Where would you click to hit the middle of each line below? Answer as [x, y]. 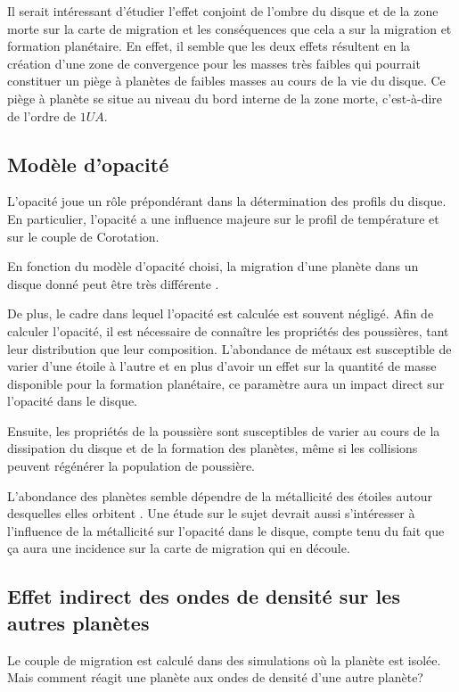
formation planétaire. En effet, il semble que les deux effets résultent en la [209, 46]
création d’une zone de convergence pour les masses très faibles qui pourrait [214, 63]
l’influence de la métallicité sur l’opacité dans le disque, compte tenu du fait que [226, 530]
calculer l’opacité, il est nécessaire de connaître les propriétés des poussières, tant [228, 330]
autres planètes [78, 622]
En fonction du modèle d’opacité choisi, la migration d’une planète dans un [213, 266]
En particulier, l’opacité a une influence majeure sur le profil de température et [223, 218]
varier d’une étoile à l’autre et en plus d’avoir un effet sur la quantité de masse [222, 366]
